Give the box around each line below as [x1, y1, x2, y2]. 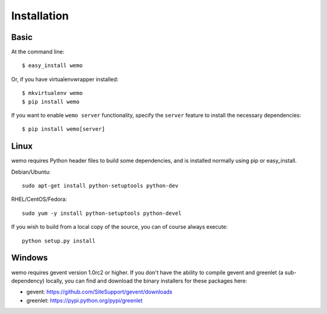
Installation [11, 9, 69, 22]
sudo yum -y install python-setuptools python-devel [22, 209, 182, 217]
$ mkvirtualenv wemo [22, 90, 83, 97]
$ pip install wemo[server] [22, 126, 105, 132]
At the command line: [11, 48, 65, 56]
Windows [11, 253, 48, 263]
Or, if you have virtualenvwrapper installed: [11, 76, 119, 83]
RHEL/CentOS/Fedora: [11, 195, 67, 203]
